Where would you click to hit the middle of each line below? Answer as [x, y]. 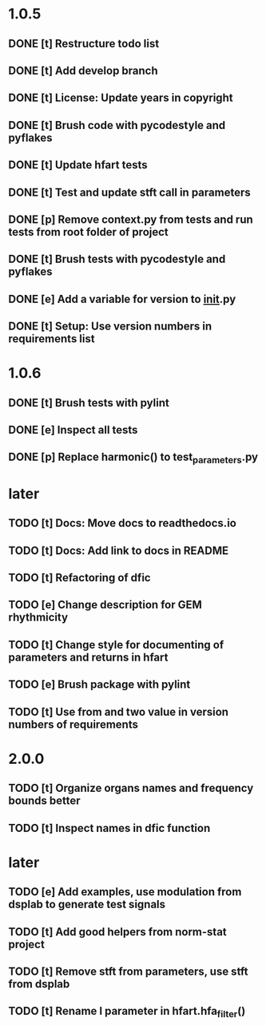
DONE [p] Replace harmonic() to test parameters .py [133, 458]
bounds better [44, 801]
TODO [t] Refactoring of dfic [79, 578]
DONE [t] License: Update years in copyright [121, 98]
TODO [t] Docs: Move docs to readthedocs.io [123, 523]
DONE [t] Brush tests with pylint [89, 403]
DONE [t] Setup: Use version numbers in [110, 327]
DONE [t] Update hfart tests [78, 165]
